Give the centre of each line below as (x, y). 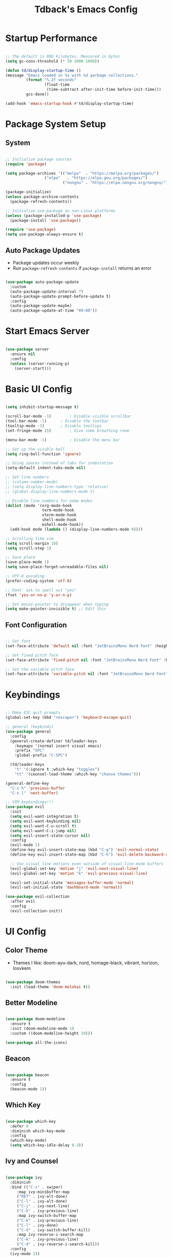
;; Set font (18, 641)
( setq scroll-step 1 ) (28, 548)
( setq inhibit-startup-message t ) (42, 407)
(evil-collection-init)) (36, 911)
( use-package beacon (27, 1075)
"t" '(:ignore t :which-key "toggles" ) (57, 769)
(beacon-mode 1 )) (28, 1089)
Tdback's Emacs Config (86, 9)
